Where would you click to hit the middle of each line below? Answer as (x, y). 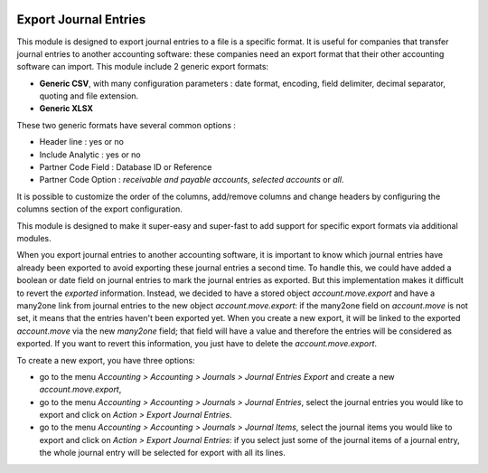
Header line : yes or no (81, 142)
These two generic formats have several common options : (127, 125)
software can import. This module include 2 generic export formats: (143, 67)
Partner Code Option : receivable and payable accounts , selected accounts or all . (192, 180)
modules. (34, 238)
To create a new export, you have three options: (106, 360)
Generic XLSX (66, 109)
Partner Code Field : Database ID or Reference (126, 167)
